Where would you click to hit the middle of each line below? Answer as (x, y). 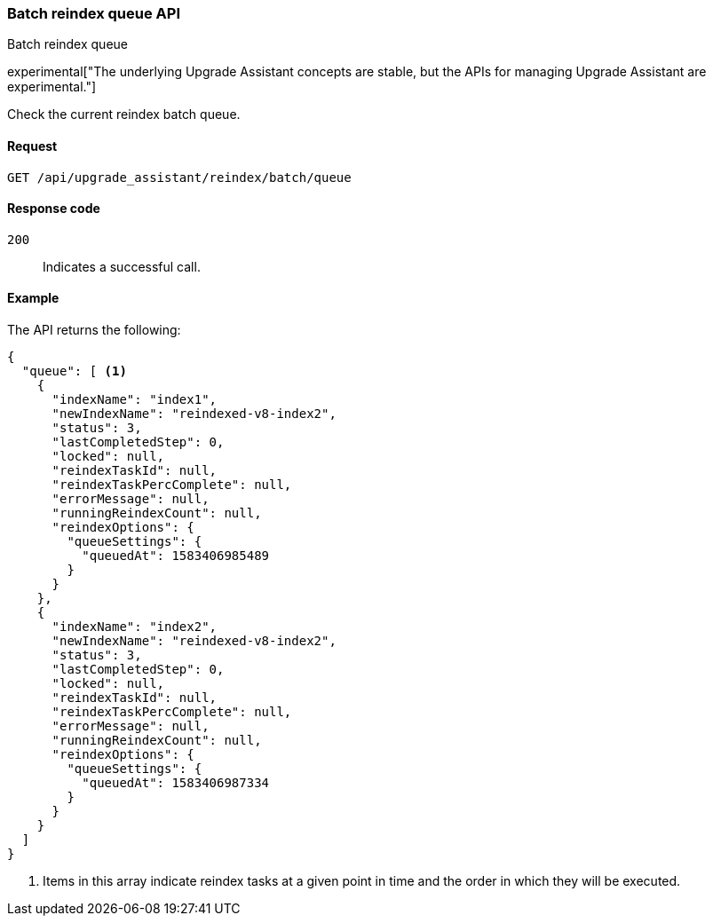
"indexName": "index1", (135, 400)
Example (33, 298)
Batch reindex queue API (94, 13)
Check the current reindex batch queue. (124, 114)
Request (32, 146)
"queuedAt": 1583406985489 (176, 556)
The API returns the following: (94, 330)
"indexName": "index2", (135, 627)
